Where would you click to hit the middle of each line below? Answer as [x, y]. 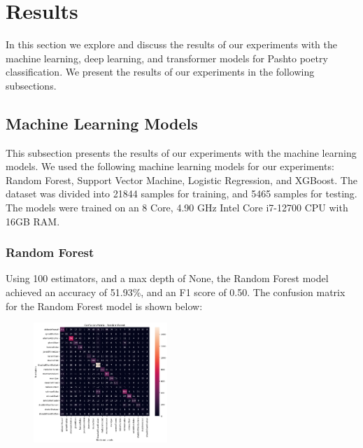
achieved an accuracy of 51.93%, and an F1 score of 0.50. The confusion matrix [176, 292]
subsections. [31, 85]
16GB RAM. [33, 221]
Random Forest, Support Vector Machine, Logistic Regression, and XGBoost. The [181, 180]
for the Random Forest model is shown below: [104, 306]
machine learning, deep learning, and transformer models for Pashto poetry [167, 58]
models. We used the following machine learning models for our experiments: [170, 166]
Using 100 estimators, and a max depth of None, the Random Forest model [167, 278]
